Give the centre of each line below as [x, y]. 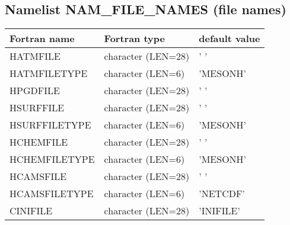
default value [230, 38]
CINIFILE [31, 211]
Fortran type [134, 38]
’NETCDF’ [222, 194]
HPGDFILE [35, 91]
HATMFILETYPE [49, 73]
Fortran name [42, 38]
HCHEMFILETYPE [52, 159]
